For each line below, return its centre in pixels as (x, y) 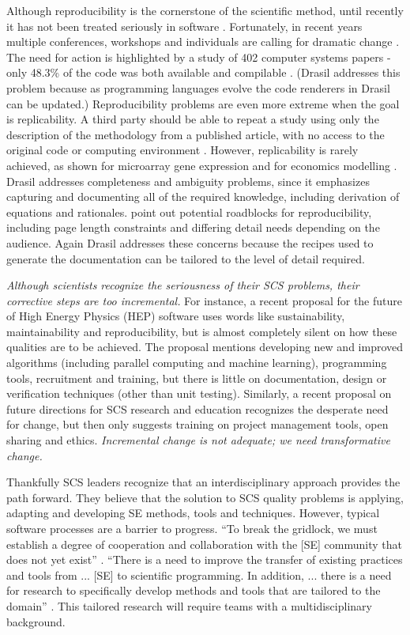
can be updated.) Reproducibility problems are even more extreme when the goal (203, 103)
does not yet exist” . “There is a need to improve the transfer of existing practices (205, 559)
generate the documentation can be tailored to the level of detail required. (186, 258)
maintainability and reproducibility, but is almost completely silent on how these (202, 331)
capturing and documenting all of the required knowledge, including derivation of (203, 197)
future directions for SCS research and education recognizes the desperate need (197, 408)
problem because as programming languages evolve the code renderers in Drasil (198, 87)
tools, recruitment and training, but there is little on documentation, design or (197, 378)
